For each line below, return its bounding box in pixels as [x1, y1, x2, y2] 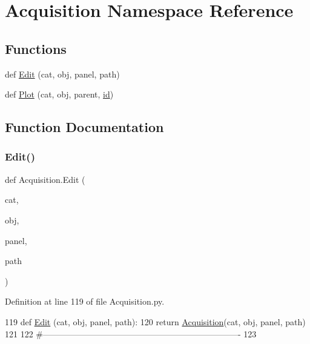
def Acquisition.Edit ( [5, 173, 85, 185]
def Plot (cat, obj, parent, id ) [5, 88, 114, 101]
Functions [5, 39, 67, 58]
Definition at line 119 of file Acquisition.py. [5, 295, 165, 308]
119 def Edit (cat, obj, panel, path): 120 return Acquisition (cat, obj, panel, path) [5, 315, 306, 328]
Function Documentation [5, 117, 164, 136]
